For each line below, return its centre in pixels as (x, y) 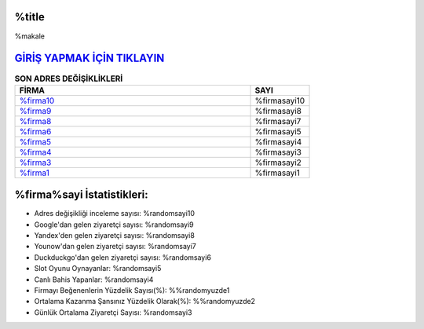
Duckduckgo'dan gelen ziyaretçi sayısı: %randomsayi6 (123, 257)
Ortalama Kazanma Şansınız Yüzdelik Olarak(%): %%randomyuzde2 (144, 302)
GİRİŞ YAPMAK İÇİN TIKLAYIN (90, 58)
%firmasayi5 (278, 131)
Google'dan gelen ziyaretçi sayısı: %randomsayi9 (114, 225)
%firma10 (37, 101)
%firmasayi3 (278, 152)
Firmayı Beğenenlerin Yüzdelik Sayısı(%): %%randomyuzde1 (132, 291)
